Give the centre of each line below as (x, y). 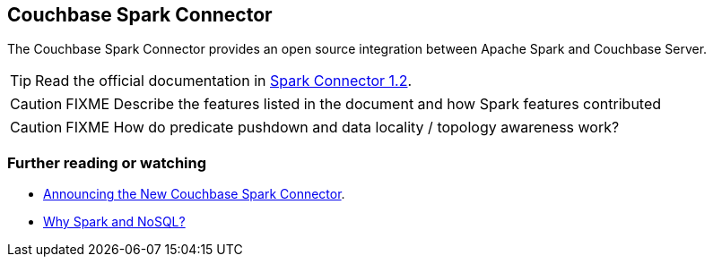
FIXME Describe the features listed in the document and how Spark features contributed (364, 104)
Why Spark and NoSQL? (114, 222)
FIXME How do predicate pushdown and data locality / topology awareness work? (343, 128)
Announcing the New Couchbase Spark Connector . (194, 194)
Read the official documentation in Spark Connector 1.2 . (224, 81)
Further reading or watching (107, 162)
